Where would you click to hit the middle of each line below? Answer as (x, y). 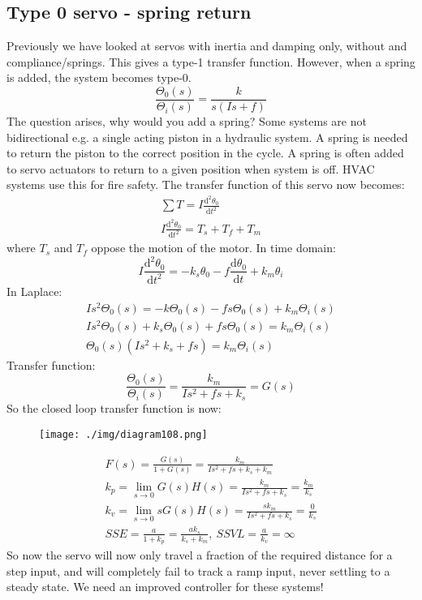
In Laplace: (34, 291)
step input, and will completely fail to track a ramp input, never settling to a (198, 570)
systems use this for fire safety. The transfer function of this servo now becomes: (206, 184)
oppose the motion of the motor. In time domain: (213, 248)
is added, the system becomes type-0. (99, 77)
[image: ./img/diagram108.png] (123, 434)
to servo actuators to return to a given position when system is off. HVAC (191, 168)
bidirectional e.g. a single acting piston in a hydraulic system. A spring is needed (207, 137)
